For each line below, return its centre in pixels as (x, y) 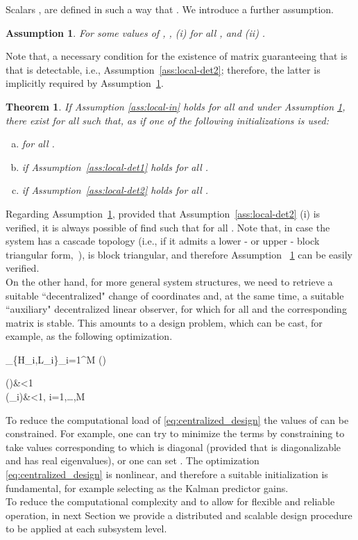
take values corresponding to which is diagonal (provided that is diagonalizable (173, 447)
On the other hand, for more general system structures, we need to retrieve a (169, 281)
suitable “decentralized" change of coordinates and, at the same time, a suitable (175, 295)
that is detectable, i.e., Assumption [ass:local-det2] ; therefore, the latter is (163, 69)
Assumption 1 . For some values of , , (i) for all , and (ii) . (136, 32)
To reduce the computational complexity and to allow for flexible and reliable (170, 501)
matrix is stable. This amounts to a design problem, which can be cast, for (164, 322)
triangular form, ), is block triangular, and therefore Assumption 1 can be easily (179, 254)
